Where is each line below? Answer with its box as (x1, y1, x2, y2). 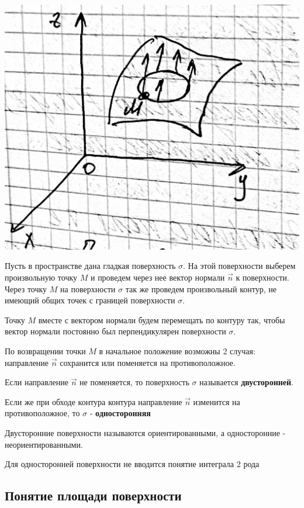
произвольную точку (5, 271, 78, 284)
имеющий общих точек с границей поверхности (5, 294, 175, 306)
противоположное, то (5, 407, 80, 419)
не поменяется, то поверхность (80, 376, 189, 388)
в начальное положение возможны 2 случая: (99, 345, 255, 357)
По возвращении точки (5, 345, 86, 357)
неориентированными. (5, 438, 83, 450)
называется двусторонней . (199, 376, 293, 388)
